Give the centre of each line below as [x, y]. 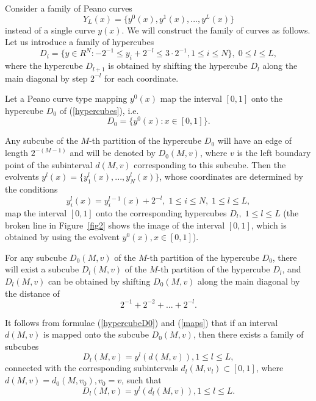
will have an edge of [255, 140]
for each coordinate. [142, 78]
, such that [141, 380]
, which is [269, 225]
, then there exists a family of [248, 334]
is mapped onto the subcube [96, 334]
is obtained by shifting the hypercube [178, 66]
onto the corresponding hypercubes [161, 212]
